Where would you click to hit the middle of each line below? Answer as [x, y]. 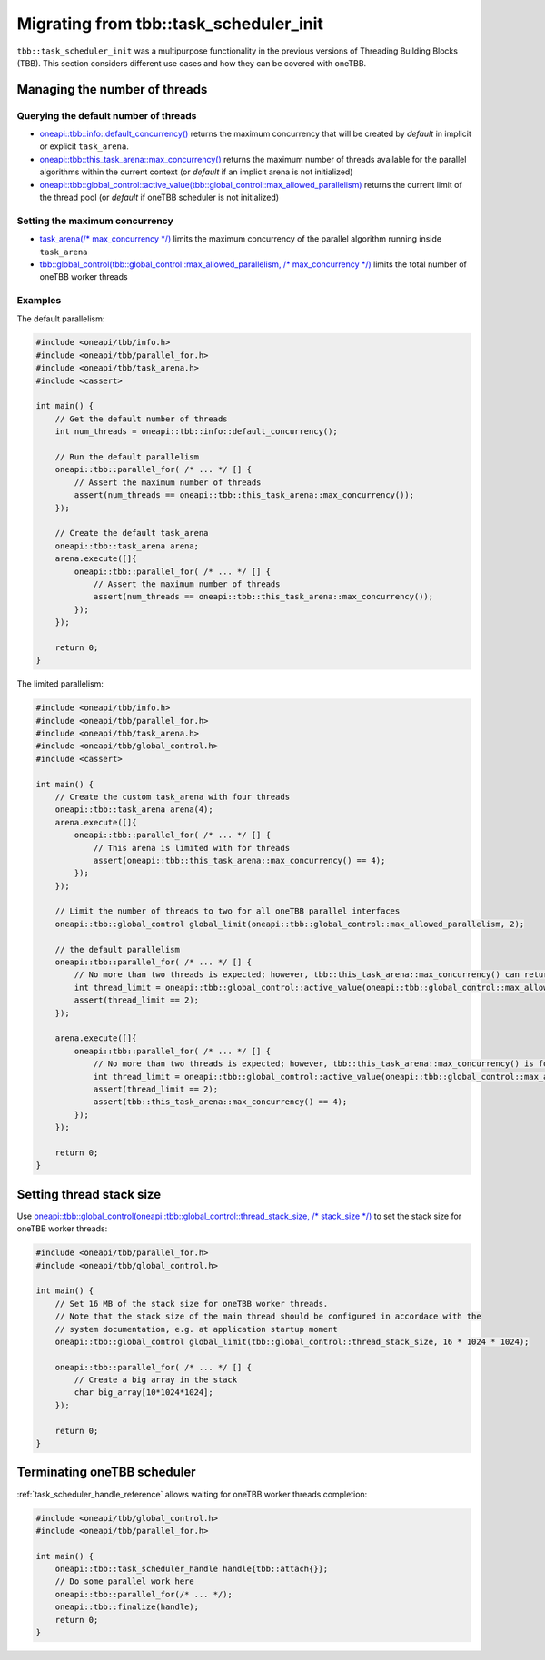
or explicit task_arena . [84, 146]
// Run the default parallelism [127, 457]
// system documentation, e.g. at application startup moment [196, 1329]
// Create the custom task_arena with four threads [173, 796]
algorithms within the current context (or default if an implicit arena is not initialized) [196, 172]
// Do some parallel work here [124, 1581]
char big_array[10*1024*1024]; [144, 1393]
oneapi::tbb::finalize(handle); [127, 1607]
